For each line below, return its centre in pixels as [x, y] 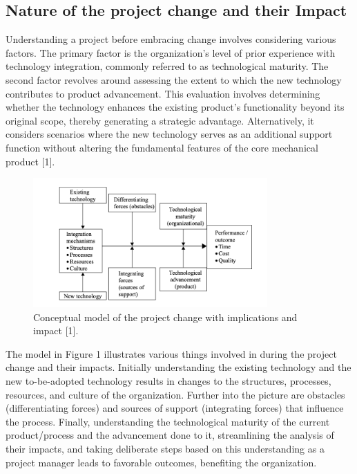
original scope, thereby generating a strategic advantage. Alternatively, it [160, 120]
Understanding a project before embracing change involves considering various [171, 39]
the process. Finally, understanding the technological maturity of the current [168, 421]
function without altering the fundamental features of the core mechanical [162, 147]
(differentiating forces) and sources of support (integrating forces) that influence [175, 408]
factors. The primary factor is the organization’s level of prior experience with [171, 52]
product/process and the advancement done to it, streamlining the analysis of [170, 435]
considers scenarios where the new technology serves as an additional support [169, 134]
